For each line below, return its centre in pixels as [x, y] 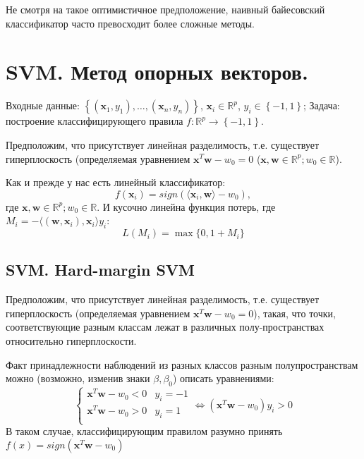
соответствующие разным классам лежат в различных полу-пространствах [165, 327]
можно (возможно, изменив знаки [78, 378]
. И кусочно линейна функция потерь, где [186, 206]
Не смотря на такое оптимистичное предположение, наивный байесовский [165, 9]
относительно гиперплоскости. [71, 341]
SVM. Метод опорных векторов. [157, 72]
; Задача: [322, 105]
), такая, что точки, [295, 313]
